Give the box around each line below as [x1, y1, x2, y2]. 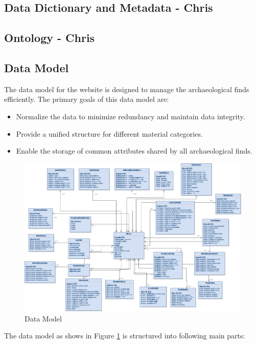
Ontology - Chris [4, 30, 95, 46]
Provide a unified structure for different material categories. [16, 128, 203, 139]
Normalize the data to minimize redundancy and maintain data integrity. [16, 111, 245, 121]
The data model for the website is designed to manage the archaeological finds [4, 83, 249, 94]
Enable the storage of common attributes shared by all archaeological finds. [16, 145, 252, 156]
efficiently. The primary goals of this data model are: [4, 94, 169, 104]
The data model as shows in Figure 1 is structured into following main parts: [4, 330, 245, 341]
